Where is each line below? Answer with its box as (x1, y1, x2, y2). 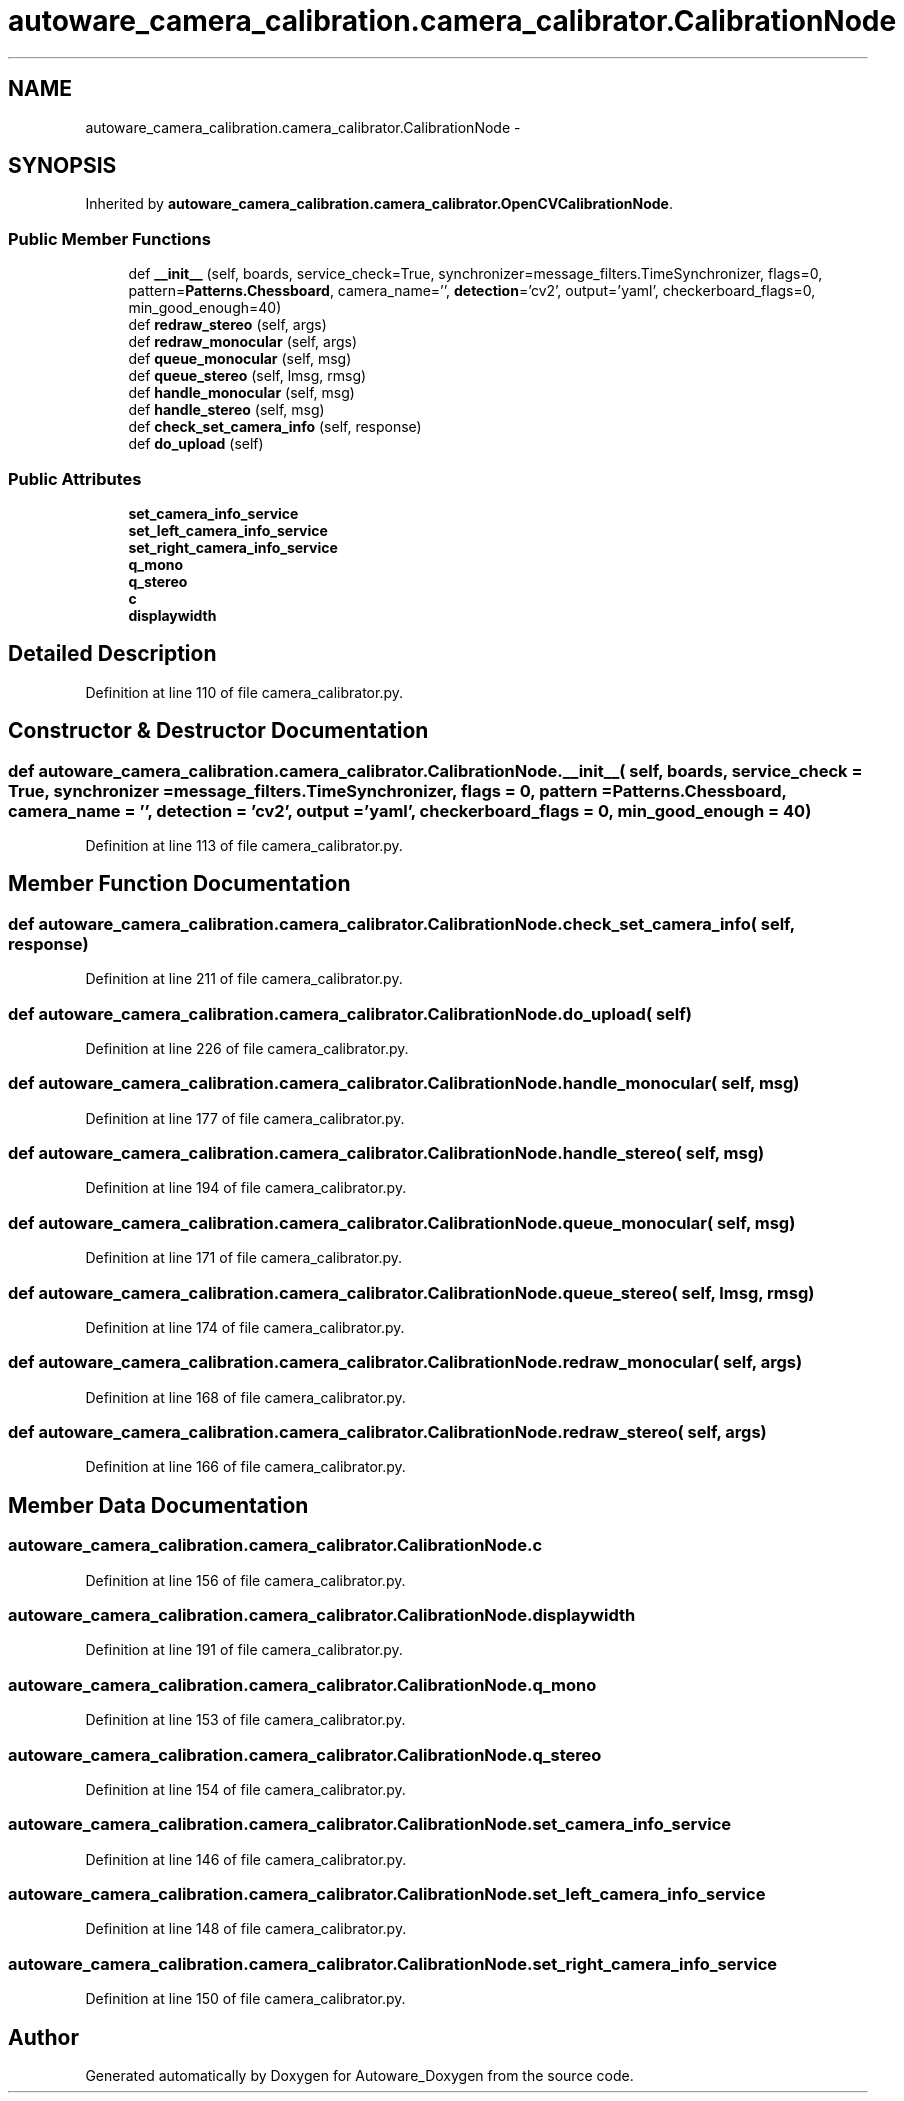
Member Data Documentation (8, 1492, 309, 1518)
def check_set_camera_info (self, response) (128, 418, 422, 436)
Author (8, 2024, 79, 2050)
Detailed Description (8, 641, 217, 667)
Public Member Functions (8, 228, 211, 249)
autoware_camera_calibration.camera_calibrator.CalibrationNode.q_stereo (8, 1744, 602, 1765)
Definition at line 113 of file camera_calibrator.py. (85, 837, 403, 854)
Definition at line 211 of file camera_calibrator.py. (85, 970, 403, 988)
